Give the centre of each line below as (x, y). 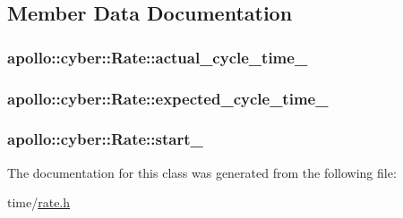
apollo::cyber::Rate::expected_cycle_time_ (168, 98)
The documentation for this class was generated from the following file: (202, 172)
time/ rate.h (39, 202)
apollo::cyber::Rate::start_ (105, 139)
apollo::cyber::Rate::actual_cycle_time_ (158, 57)
